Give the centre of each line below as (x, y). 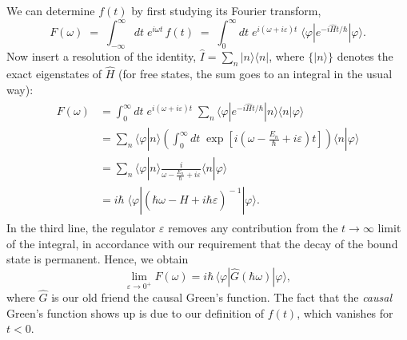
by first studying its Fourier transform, (226, 10)
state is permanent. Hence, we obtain (98, 259)
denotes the (365, 55)
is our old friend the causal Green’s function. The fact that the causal (221, 297)
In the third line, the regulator (81, 228)
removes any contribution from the (253, 228)
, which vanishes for (345, 312)
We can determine (51, 10)
